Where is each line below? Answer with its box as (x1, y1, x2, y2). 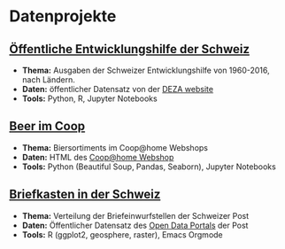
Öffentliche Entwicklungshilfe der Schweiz (9, 42, 250, 57)
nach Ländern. (21, 74, 75, 85)
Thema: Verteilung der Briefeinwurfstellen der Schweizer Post (21, 210, 250, 221)
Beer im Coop (9, 119, 86, 134)
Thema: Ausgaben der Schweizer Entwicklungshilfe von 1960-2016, (21, 65, 270, 75)
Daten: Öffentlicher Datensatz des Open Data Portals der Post (21, 220, 249, 230)
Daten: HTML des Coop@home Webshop (21, 152, 174, 162)
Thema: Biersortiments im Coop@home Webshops (21, 142, 208, 152)
